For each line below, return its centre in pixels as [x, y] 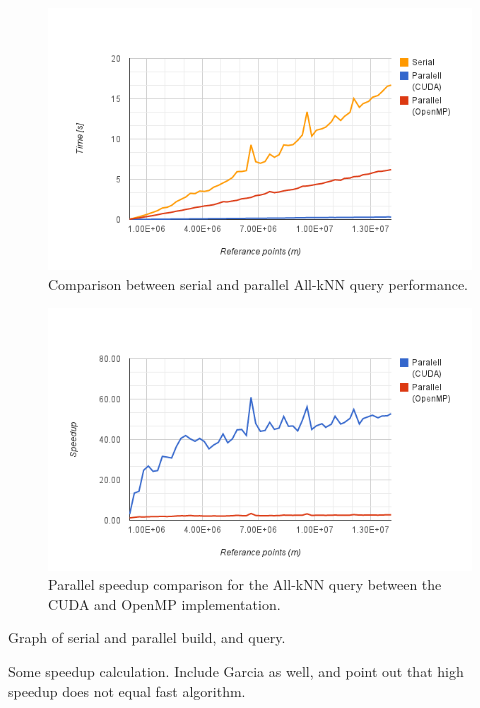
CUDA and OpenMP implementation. [164, 603]
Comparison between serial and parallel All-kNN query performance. [258, 283]
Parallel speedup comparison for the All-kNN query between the [245, 584]
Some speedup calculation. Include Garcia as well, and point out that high [236, 670]
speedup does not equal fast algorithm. [127, 690]
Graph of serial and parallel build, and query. [147, 637]
